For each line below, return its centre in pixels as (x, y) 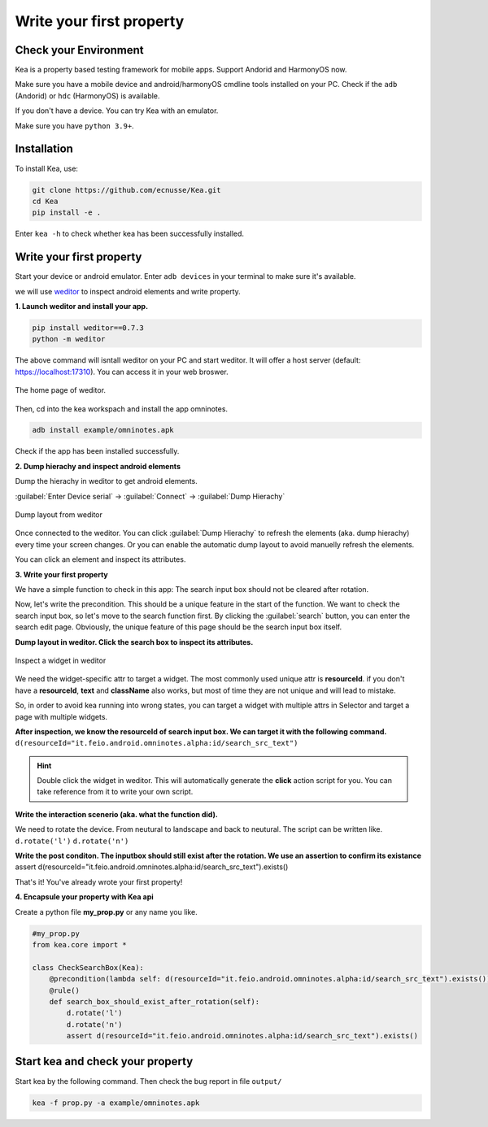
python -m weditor (69, 339)
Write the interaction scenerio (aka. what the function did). (117, 814)
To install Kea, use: (47, 168)
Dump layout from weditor (59, 515)
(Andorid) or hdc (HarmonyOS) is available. (87, 96)
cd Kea (45, 201)
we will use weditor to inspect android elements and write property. (128, 291)
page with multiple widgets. (61, 716)
